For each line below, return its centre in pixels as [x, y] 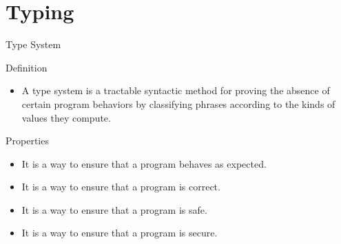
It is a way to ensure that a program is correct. [121, 187]
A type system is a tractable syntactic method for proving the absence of [176, 90]
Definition [27, 67]
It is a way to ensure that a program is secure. [120, 233]
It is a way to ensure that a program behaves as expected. [144, 163]
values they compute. [66, 117]
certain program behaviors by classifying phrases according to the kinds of [178, 103]
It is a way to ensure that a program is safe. [114, 209]
